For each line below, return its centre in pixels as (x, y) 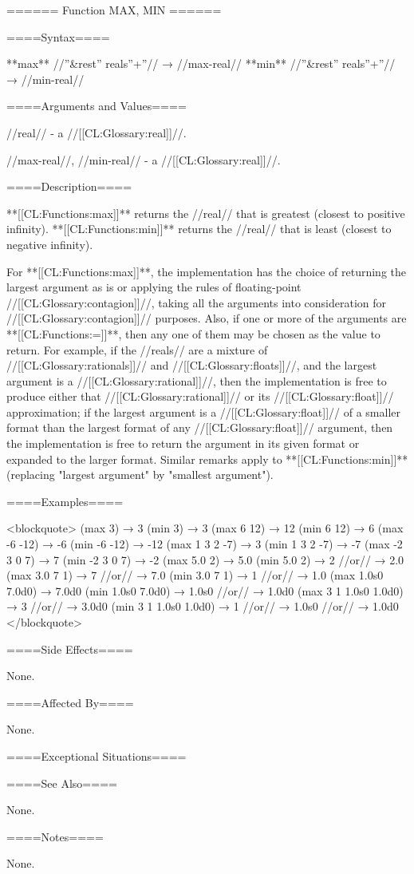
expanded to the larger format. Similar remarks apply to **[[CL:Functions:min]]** (207, 459)
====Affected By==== (70, 702)
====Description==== (69, 186)
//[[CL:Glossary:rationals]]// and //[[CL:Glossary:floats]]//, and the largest (192, 365)
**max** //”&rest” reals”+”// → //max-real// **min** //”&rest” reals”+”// (201, 63)
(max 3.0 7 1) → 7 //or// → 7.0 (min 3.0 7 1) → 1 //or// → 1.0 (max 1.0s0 (195, 575)
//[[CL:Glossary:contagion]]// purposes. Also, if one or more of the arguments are (207, 318)
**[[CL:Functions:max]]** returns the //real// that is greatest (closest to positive (206, 213)
